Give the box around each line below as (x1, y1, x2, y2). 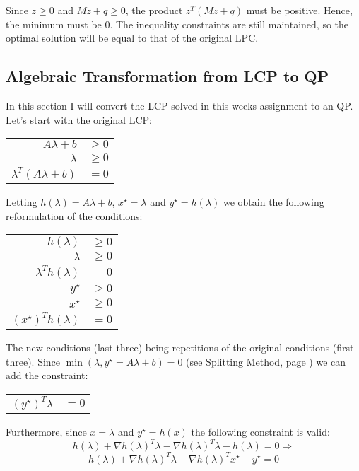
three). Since (6, 354, 61, 368)
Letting (6, 194, 37, 209)
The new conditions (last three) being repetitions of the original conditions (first (6, 340, 354, 355)
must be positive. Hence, (246, 3, 353, 17)
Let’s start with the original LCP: (6, 112, 152, 127)
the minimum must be (6, 16, 102, 31)
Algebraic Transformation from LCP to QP (6, 65, 329, 87)
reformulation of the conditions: (6, 208, 143, 223)
